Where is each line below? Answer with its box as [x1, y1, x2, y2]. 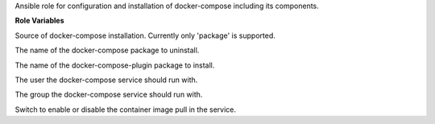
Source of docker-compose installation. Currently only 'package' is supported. [14, 31, 275, 40]
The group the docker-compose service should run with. [14, 89, 203, 100]
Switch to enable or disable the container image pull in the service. [14, 105, 237, 114]
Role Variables [14, 16, 64, 26]
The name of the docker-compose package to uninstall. [14, 45, 200, 56]
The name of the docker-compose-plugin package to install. [14, 60, 215, 70]
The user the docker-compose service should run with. [14, 75, 198, 85]
